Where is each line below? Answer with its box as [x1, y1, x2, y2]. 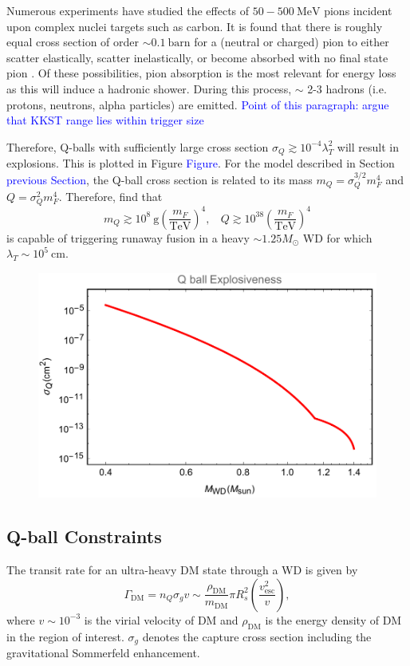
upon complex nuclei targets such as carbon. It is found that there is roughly [6, 18, 383, 34]
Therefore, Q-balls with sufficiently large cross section [6, 138, 269, 155]
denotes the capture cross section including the [142, 628, 372, 644]
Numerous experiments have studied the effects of [6, 2, 250, 18]
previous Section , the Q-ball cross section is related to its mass [6, 171, 313, 187]
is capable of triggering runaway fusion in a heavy [6, 229, 250, 246]
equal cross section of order [6, 33, 139, 50]
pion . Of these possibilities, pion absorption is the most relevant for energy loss [6, 65, 396, 81]
